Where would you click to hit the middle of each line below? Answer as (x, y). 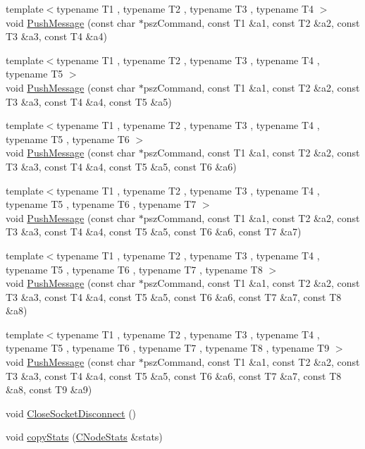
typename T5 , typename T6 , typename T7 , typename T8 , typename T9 (168, 348)
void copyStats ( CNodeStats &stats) (84, 437)
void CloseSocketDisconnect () (71, 413)
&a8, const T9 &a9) (49, 389)
